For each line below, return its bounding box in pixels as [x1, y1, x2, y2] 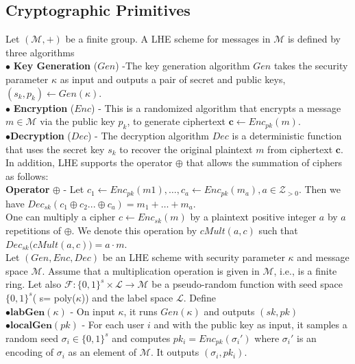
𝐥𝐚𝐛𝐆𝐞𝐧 [10, 307, 45, 317]
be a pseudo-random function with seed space [151, 277, 343, 291]
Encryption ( [13, 100, 75, 115]
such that [258, 223, 298, 237]
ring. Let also [5, 277, 62, 291]
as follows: [5, 168, 49, 183]
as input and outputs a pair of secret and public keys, [60, 71, 286, 86]
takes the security [273, 58, 348, 73]
